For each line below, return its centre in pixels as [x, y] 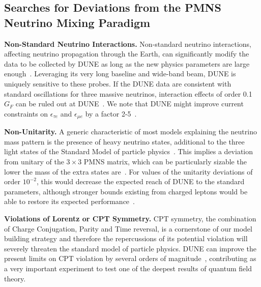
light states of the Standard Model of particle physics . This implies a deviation [129, 151]
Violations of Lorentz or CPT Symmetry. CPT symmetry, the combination [130, 218]
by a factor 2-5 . [111, 113]
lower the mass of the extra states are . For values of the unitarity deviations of [128, 171]
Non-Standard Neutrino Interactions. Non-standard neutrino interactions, [128, 44]
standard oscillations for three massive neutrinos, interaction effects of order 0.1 [128, 93]
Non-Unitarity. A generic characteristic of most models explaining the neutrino [130, 132]
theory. [15, 278]
